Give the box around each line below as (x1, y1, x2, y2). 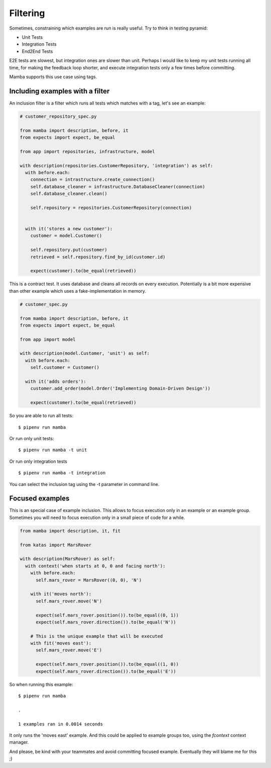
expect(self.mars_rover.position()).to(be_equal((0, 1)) (36, 612, 179, 618)
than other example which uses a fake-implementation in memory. (9, 288, 147, 294)
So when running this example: (9, 681, 74, 687)
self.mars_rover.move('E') (36, 648, 102, 653)
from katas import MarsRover (20, 542, 92, 548)
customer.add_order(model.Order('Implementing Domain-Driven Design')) (30, 386, 211, 392)
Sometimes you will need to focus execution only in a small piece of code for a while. (9, 515, 185, 521)
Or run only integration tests (9, 458, 67, 464)
